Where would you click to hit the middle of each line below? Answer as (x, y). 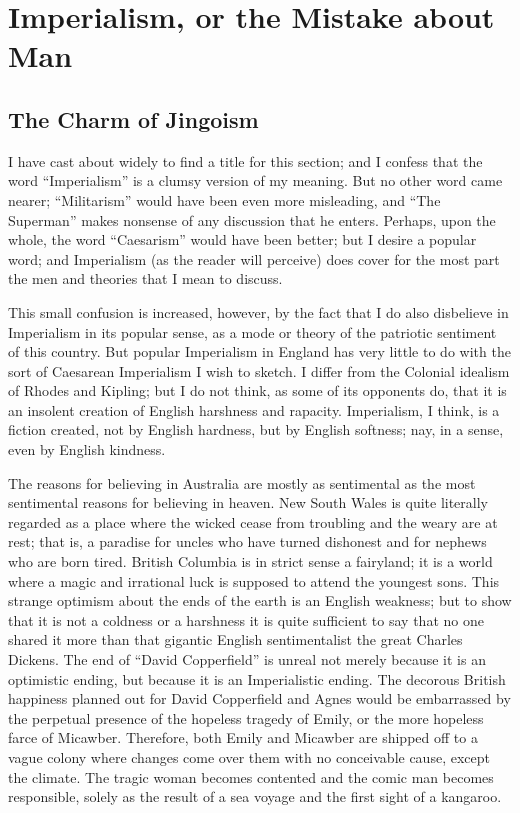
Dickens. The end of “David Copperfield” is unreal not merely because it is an (247, 659)
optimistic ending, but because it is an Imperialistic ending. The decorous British (257, 678)
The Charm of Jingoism (133, 118)
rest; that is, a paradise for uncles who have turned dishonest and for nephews (247, 541)
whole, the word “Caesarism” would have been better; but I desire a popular (242, 239)
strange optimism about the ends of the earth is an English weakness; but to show (260, 600)
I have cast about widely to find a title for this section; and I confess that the (245, 160)
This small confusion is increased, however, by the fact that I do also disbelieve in (258, 311)
